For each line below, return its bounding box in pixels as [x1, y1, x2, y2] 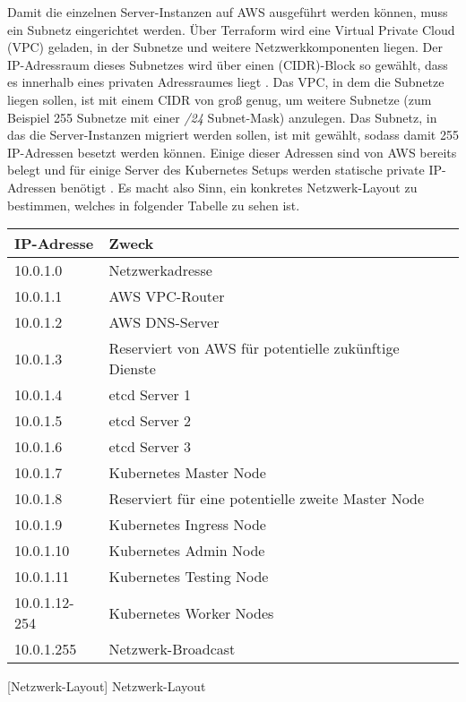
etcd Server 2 [108, 410, 192, 432]
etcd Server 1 [108, 384, 192, 406]
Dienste [108, 358, 156, 380]
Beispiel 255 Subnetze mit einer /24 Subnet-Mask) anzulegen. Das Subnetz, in [7, 107, 437, 126]
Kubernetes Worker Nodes [108, 602, 274, 623]
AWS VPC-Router [108, 286, 225, 307]
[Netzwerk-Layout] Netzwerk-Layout [7, 677, 206, 696]
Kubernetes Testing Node [108, 566, 269, 587]
